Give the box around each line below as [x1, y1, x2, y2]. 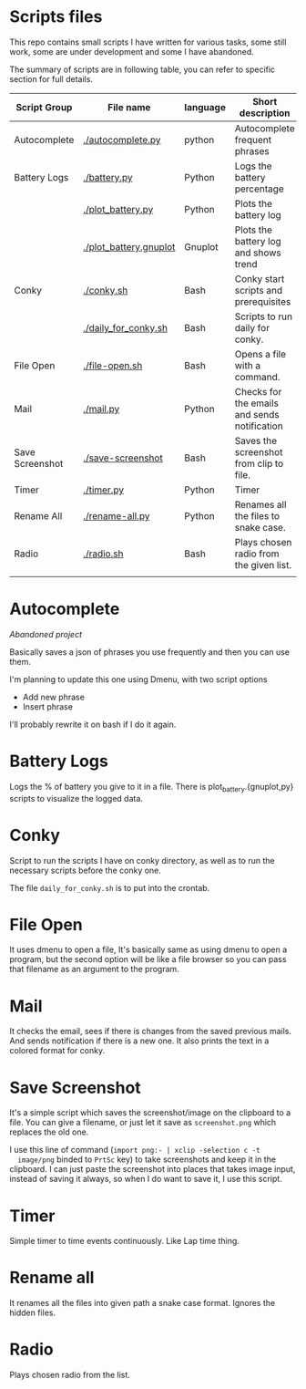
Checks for [234, 385, 282, 398]
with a [234, 358, 261, 371]
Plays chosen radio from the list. [9, 1370, 130, 1381]
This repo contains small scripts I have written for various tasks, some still [9, 36, 287, 47]
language [184, 100, 226, 113]
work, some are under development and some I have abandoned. [9, 46, 254, 57]
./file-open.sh [83, 358, 143, 371]
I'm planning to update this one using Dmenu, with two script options [9, 673, 268, 685]
